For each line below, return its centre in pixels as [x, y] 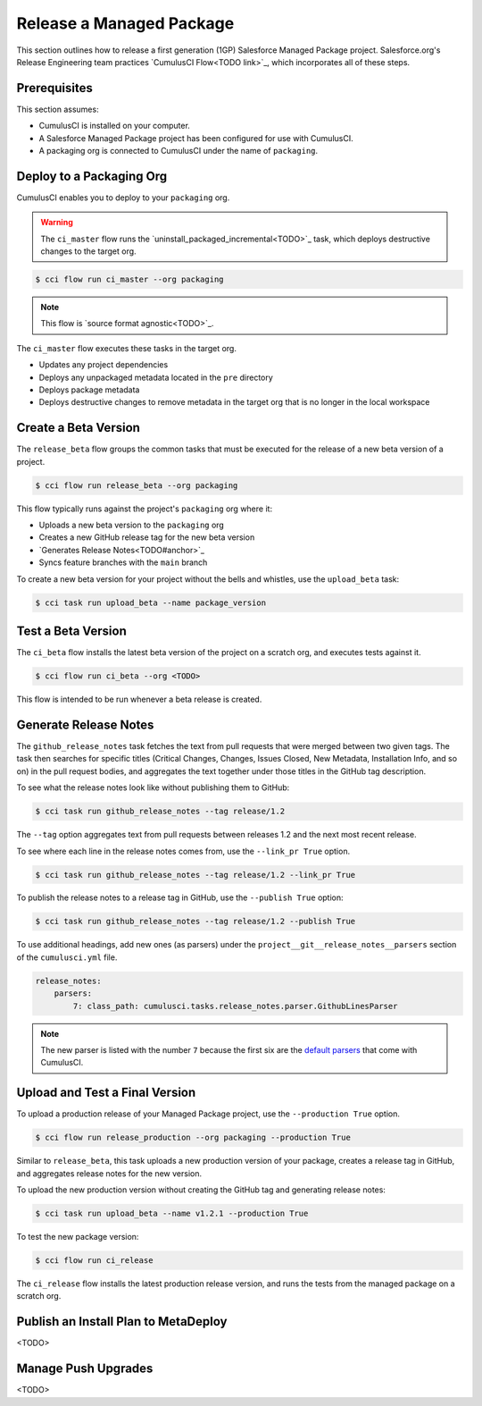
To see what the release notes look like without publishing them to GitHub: [153, 787]
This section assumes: [58, 109]
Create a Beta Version [78, 428]
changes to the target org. [89, 251]
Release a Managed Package [125, 23]
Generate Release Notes [85, 724]
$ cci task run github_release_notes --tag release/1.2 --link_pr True [195, 875]
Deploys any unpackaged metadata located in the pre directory [156, 377]
